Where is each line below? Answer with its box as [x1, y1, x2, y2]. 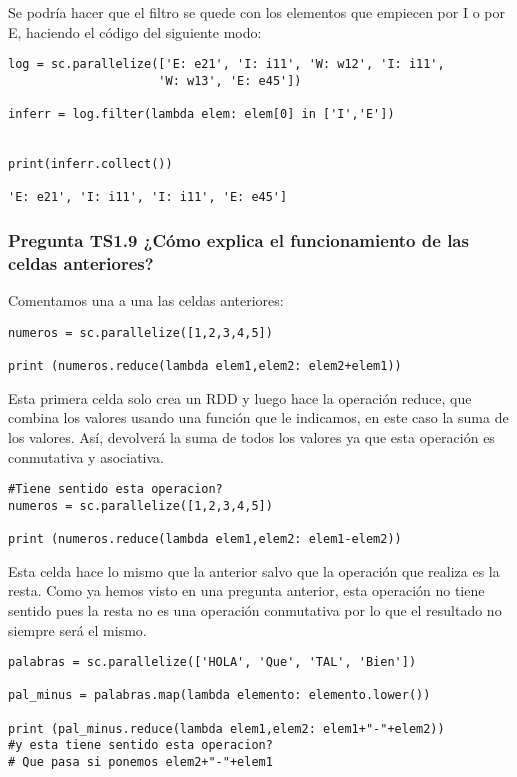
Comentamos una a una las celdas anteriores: [8, 290, 284, 311]
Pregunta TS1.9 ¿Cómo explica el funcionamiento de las [8, 228, 469, 253]
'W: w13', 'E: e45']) [158, 73, 302, 88]
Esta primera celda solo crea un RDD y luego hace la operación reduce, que [8, 387, 472, 408]
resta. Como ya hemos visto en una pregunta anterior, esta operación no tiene [8, 580, 485, 601]
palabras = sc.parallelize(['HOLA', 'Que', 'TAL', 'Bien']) [8, 655, 417, 670]
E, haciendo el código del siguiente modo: [8, 21, 262, 42]
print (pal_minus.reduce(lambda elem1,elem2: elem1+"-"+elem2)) [8, 721, 445, 736]
